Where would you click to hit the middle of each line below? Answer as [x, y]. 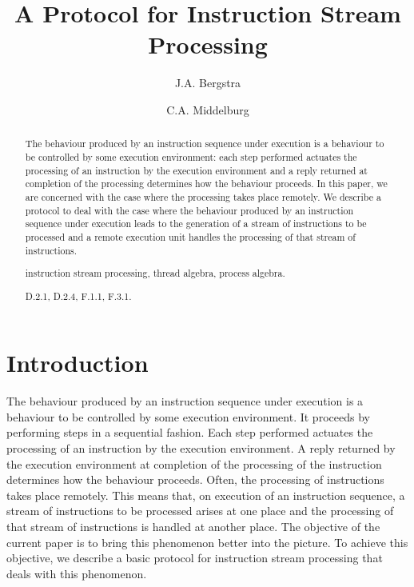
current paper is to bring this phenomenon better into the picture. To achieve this [207, 542]
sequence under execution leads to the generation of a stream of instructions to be [196, 224]
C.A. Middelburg [208, 109]
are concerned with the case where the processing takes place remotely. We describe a [203, 196]
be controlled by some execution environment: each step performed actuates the [191, 156]
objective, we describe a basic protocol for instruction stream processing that [195, 558]
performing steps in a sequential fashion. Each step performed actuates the [190, 432]
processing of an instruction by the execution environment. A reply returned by [201, 448]
